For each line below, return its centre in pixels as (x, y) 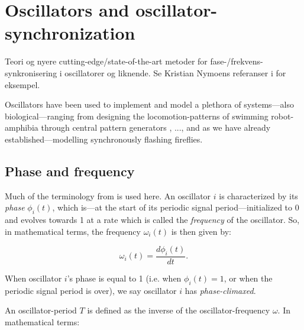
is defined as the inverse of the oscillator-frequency (179, 310)
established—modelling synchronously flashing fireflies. (104, 139)
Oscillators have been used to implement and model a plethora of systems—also (150, 104)
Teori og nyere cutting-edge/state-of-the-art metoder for (106, 61)
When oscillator (33, 278)
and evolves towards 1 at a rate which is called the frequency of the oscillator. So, (152, 220)
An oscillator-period (41, 310)
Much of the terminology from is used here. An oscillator (108, 195)
